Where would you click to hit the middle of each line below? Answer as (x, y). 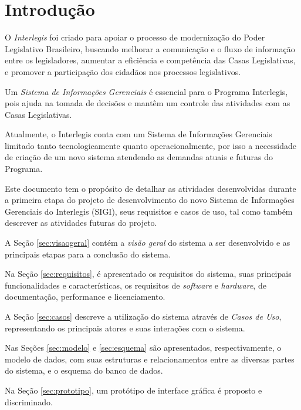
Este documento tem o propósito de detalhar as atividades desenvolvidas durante (150, 188)
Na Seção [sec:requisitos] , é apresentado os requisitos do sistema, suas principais (148, 274)
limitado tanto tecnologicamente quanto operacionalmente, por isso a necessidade (150, 145)
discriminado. (29, 401)
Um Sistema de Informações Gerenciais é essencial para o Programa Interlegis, (146, 91)
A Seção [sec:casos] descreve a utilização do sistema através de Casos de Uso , (143, 316)
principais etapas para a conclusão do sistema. (88, 254)
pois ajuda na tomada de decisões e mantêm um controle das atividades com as (148, 103)
